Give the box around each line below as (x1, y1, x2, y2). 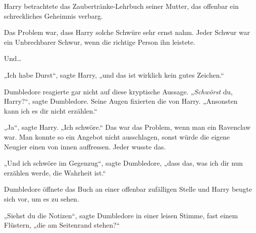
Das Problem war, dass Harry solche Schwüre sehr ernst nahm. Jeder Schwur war (4, 27, 250, 37)
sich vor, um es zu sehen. (4, 193, 79, 204)
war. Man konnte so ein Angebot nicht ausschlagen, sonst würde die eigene (4, 131, 230, 142)
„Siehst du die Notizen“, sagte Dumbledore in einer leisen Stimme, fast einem (4, 210, 238, 220)
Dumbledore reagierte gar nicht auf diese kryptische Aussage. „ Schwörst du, (4, 86, 233, 96)
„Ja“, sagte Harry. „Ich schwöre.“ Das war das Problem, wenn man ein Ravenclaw (4, 122, 251, 132)
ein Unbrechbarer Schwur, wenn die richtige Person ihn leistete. (4, 36, 195, 47)
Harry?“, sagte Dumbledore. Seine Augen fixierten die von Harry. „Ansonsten (4, 96, 238, 106)
